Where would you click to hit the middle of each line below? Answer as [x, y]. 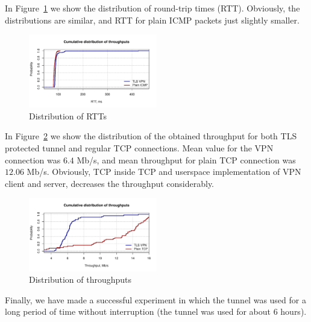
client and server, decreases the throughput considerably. [110, 183]
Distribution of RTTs [68, 115]
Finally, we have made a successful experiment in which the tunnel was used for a [155, 299]
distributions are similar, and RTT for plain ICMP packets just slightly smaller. [152, 20]
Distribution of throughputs [80, 279]
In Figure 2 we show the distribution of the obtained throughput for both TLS [151, 136]
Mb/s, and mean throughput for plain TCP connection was [186, 159]
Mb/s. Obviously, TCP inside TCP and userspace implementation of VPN [164, 172]
